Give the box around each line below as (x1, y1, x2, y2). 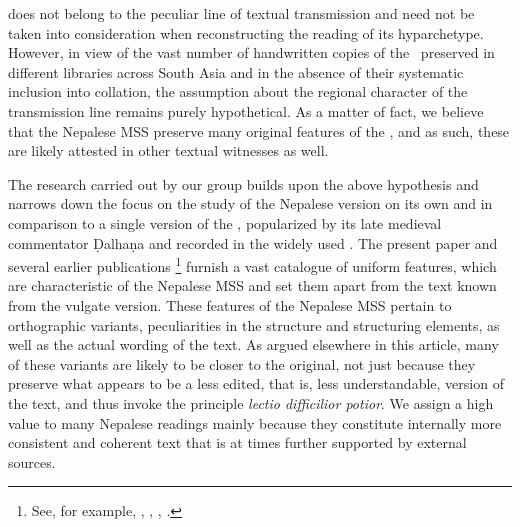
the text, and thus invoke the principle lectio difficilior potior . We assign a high (8, 392, 494, 413)
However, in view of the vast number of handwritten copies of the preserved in (8, 42, 495, 63)
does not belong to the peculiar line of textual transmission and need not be (8, 3, 475, 23)
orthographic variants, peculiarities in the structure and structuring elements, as (8, 314, 500, 335)
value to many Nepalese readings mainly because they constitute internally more (8, 412, 502, 433)
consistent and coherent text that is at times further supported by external (8, 432, 467, 453)
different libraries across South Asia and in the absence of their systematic (8, 61, 464, 82)
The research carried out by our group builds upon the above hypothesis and (8, 173, 479, 194)
